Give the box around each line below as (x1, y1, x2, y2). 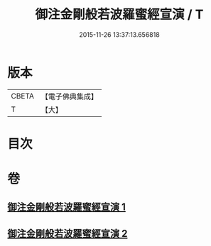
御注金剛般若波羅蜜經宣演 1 (7, 201, 126, 213)
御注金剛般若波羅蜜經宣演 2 (7, 228, 128, 240)
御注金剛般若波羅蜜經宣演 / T (35, 6, 204, 23)
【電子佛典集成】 (40, 91, 98, 101)
